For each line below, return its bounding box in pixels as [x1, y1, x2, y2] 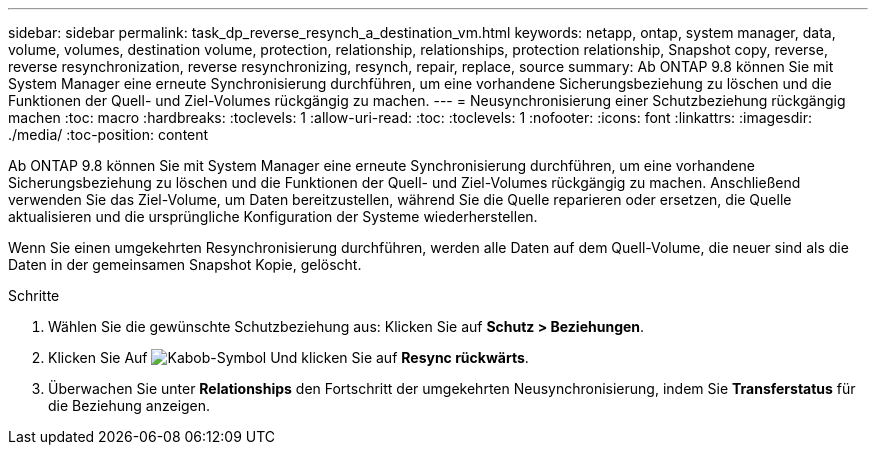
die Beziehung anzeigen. [48, 397, 211, 414]
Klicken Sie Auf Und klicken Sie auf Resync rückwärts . [48, 349, 529, 366]
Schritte [8, 287, 60, 304]
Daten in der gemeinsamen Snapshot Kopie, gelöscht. [8, 256, 362, 273]
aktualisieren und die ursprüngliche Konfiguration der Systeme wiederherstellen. [8, 208, 538, 225]
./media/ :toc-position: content [8, 126, 209, 143]
